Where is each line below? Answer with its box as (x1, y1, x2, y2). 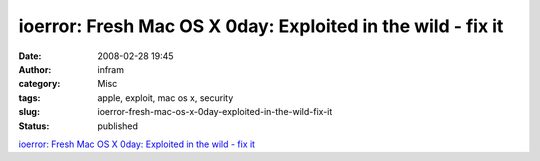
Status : (18, 120, 50, 132)
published (97, 120, 139, 132)
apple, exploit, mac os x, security (97, 91, 234, 104)
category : (18, 78, 61, 90)
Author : (18, 63, 52, 75)
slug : (18, 106, 40, 118)
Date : (18, 50, 42, 62)
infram (97, 63, 125, 75)
